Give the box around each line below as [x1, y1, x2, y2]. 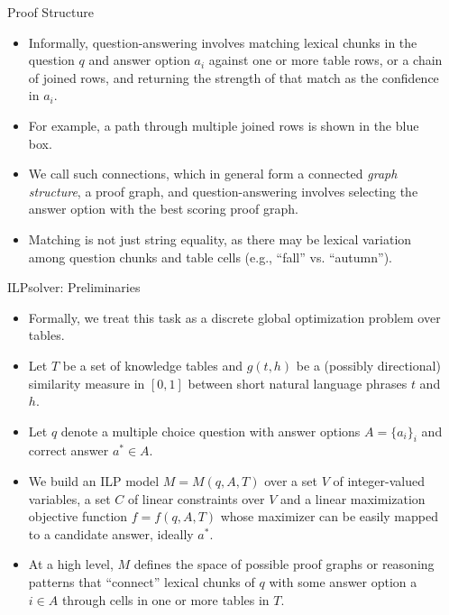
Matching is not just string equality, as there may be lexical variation [28, 229, 412, 248]
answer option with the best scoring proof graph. [28, 199, 298, 218]
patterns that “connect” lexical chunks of [28, 573, 255, 592]
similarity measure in [28, 373, 145, 392]
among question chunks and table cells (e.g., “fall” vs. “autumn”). [28, 247, 392, 266]
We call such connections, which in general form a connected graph [28, 164, 398, 183]
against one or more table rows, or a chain [208, 50, 443, 69]
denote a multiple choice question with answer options [60, 421, 361, 440]
